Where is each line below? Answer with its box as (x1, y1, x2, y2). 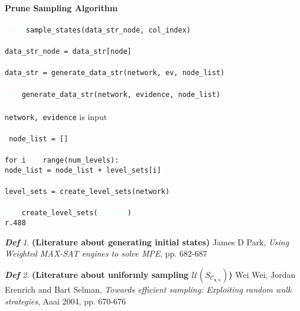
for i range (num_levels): (5, 156, 119, 165)
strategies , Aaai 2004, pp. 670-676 (5, 294, 126, 307)
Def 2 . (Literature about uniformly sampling (5, 268, 189, 280)
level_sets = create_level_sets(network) (5, 187, 170, 196)
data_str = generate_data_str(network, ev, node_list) (5, 69, 225, 77)
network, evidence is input (5, 110, 107, 122)
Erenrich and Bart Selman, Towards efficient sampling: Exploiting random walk (5, 283, 292, 295)
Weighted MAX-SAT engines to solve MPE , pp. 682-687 (5, 247, 207, 260)
